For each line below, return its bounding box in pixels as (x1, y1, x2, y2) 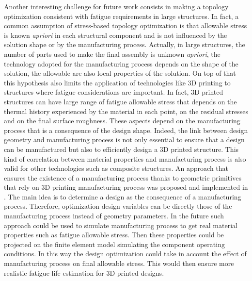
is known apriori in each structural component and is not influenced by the (4, 30, 227, 40)
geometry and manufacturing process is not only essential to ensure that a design (4, 134, 245, 145)
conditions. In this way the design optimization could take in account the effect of (4, 248, 247, 259)
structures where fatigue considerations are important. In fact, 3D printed (4, 87, 223, 97)
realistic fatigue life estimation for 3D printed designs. (4, 267, 164, 278)
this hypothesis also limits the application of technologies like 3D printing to (4, 77, 231, 87)
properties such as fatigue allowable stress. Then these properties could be (4, 230, 224, 240)
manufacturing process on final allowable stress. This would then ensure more (4, 258, 234, 268)
